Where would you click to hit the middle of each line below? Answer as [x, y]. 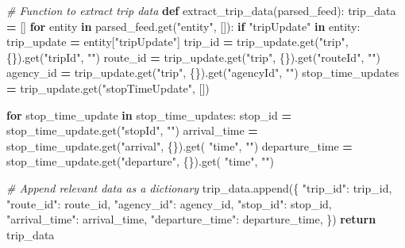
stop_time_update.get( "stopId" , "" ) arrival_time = [132, 130]
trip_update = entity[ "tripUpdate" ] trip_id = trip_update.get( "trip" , [177, 42]
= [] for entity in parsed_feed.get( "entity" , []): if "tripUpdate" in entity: [183, 26]
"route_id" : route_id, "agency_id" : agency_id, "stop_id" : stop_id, [169, 203]
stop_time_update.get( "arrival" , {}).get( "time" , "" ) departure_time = [179, 145]
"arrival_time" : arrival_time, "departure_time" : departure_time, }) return [191, 219]
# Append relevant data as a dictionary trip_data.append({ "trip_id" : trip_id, [199, 187]
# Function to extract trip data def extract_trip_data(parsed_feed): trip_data [201, 10]
